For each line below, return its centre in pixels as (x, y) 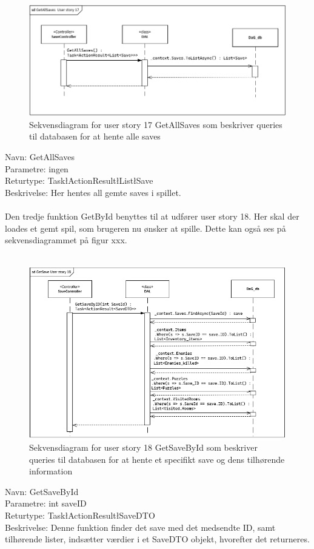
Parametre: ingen (37, 168)
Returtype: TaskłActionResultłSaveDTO (80, 515)
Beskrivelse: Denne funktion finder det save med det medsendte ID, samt (140, 527)
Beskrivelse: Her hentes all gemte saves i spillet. (93, 192)
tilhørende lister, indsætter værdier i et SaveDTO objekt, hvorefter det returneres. (157, 539)
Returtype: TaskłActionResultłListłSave (79, 180)
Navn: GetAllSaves (40, 157)
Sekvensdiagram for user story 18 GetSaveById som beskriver (143, 447)
